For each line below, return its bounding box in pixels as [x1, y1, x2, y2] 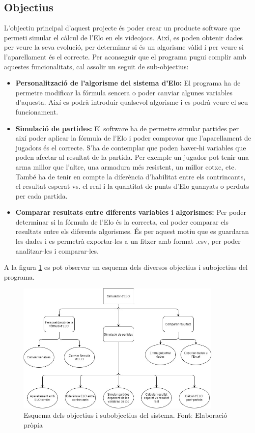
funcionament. [15, 106, 58, 116]
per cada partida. [15, 190, 68, 201]
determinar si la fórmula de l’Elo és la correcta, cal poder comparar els [15, 216, 228, 227]
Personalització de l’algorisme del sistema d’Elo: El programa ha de [15, 78, 241, 88]
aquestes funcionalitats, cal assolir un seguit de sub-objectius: [4, 61, 189, 71]
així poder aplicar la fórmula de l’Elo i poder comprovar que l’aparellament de [15, 133, 252, 143]
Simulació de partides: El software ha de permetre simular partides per [15, 123, 239, 133]
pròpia [24, 419, 43, 430]
